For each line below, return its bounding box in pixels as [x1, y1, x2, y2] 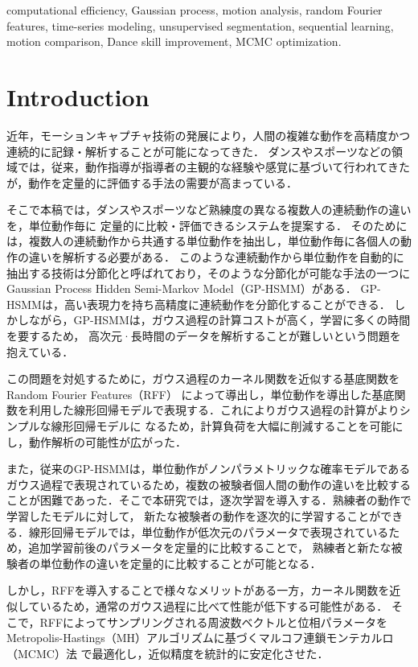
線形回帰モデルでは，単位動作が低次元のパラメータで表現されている [28, 523, 389, 540]
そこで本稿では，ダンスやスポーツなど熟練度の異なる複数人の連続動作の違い [6, 201, 412, 218]
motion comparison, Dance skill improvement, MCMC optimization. [6, 33, 342, 50]
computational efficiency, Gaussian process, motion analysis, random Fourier [6, 2, 383, 18]
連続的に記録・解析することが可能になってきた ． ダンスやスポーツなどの [6, 142, 391, 159]
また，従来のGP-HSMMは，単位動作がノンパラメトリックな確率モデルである [6, 460, 411, 477]
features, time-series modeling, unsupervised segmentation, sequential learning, [6, 17, 394, 34]
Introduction [6, 80, 150, 113]
